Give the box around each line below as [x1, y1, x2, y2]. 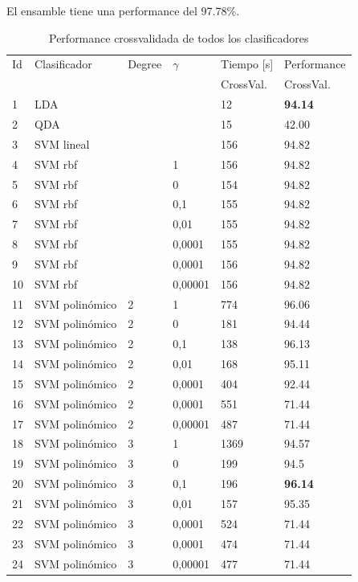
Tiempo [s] [221, 55, 274, 72]
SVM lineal [35, 135, 90, 152]
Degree [128, 55, 162, 72]
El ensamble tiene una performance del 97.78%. [6, 2, 240, 18]
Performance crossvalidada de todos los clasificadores [49, 29, 309, 46]
